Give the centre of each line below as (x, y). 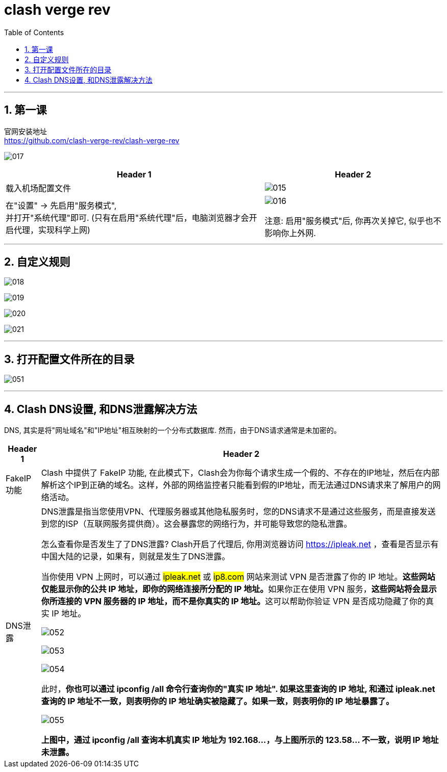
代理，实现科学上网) (52, 230)
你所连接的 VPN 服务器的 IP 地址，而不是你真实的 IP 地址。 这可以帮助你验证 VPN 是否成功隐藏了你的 (233, 601)
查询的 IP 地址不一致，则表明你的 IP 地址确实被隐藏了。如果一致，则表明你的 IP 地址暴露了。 (217, 701)
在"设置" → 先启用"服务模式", (61, 205)
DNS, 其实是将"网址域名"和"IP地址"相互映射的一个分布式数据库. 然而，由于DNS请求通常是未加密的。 (172, 430)
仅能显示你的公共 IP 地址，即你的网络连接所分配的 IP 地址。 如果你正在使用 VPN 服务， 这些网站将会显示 (239, 589)
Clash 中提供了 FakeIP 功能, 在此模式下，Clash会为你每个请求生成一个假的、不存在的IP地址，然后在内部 (240, 473)
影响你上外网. (290, 233)
